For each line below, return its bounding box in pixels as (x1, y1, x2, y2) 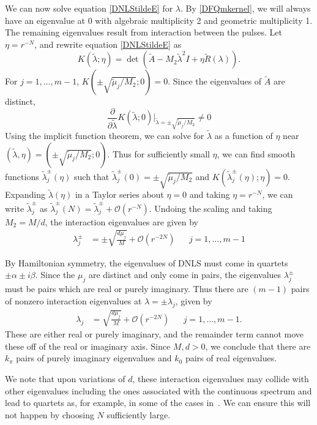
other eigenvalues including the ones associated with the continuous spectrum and (5, 384, 312, 397)
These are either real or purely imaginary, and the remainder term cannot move (5, 328, 304, 340)
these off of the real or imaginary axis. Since (5, 339, 171, 352)
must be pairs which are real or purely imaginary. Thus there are (5, 282, 248, 295)
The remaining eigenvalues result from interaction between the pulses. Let (5, 26, 282, 39)
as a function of (214, 129, 273, 142)
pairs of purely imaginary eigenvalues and (16, 352, 172, 364)
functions (5, 170, 39, 182)
